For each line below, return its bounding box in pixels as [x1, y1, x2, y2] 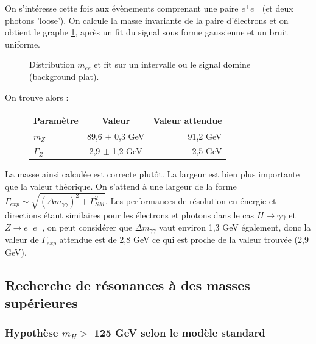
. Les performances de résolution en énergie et [105, 194, 276, 207]
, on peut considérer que [42, 220, 133, 233]
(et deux [262, 2, 293, 14]
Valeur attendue [153, 113, 222, 126]
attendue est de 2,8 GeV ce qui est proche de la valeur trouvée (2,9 [59, 233, 309, 246]
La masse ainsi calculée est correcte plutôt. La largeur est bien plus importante [5, 168, 300, 181]
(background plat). [29, 70, 99, 82]
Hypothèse [5, 325, 58, 340]
